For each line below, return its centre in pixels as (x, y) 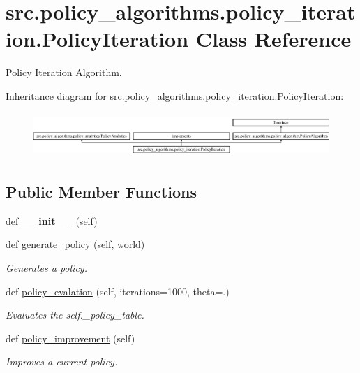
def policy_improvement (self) (70, 338)
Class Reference (273, 39)
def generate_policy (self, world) (75, 244)
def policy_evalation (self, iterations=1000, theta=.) (118, 291)
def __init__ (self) (52, 220)
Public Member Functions (101, 191)
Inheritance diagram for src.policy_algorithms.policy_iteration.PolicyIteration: (175, 95)
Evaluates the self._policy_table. (75, 315)
